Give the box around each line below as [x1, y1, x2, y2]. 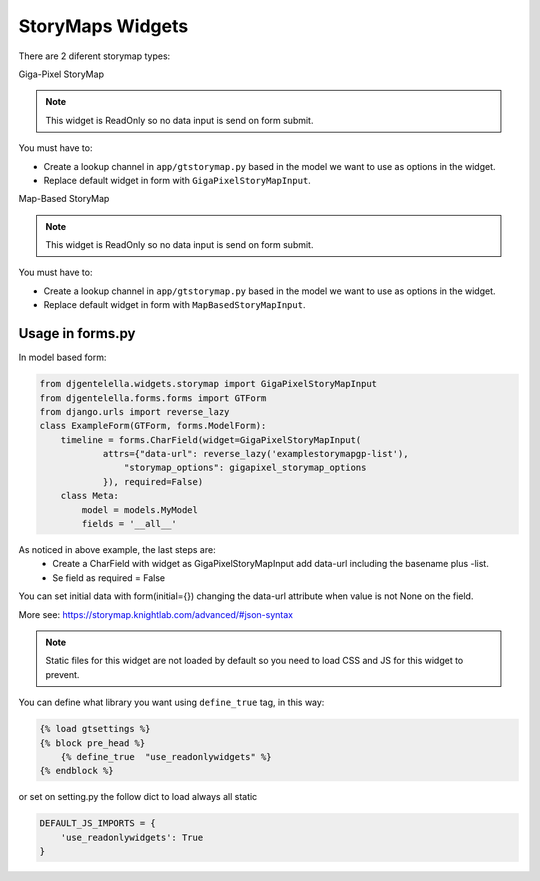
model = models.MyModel [81, 504, 199, 515]
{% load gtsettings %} [39, 723, 151, 735]
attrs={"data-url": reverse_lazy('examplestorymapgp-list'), [102, 448, 409, 460]
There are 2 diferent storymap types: [18, 50, 171, 62]
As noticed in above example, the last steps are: [18, 544, 216, 556]
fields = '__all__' [81, 518, 177, 530]
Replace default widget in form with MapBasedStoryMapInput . [43, 299, 306, 311]
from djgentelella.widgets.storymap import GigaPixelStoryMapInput [39, 378, 378, 390]
